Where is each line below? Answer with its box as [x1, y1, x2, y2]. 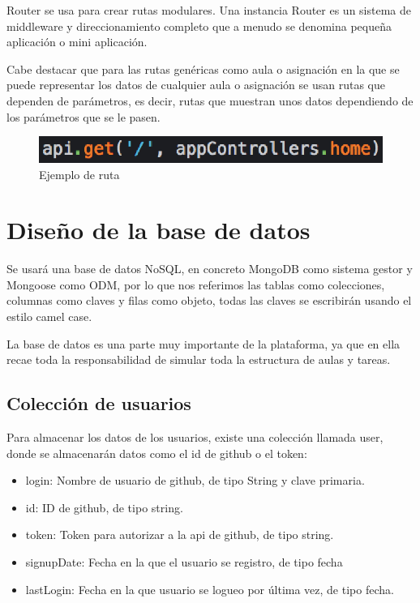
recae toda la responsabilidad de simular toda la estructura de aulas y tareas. [6, 351, 391, 368]
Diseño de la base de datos [6, 213, 311, 246]
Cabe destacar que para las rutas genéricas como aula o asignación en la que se [6, 60, 400, 77]
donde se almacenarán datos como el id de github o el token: [6, 444, 307, 461]
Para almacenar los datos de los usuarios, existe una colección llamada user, [6, 429, 384, 446]
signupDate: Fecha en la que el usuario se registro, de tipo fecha [25, 554, 343, 570]
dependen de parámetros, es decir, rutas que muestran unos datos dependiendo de [6, 92, 414, 109]
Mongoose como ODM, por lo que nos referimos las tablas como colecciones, [6, 276, 385, 293]
